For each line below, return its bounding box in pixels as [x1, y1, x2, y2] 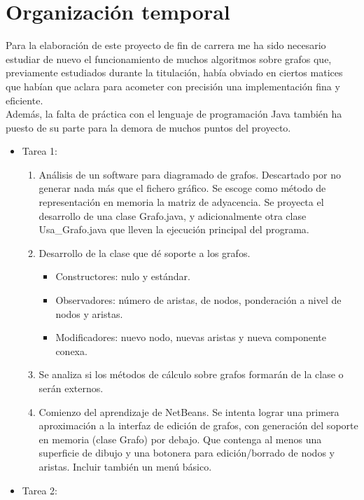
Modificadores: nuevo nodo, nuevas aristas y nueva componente [55, 330, 326, 345]
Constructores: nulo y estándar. [55, 269, 190, 284]
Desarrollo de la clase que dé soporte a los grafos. [38, 245, 251, 260]
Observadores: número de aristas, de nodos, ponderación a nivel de [55, 293, 342, 307]
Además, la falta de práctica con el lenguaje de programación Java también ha [6, 106, 342, 121]
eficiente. [6, 92, 43, 107]
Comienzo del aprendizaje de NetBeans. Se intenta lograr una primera [38, 404, 339, 419]
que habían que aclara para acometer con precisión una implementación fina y [6, 78, 340, 93]
